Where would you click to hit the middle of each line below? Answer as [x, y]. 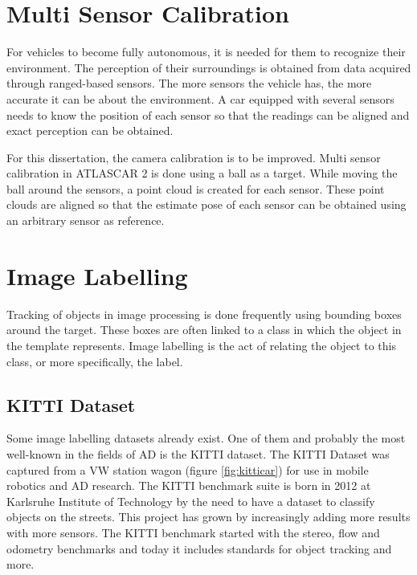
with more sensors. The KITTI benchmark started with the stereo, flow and [193, 532]
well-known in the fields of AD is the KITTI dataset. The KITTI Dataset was [198, 453]
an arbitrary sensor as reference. [86, 220]
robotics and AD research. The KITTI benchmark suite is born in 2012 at [189, 485]
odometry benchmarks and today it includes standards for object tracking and [199, 548]
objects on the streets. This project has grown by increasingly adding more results [208, 517]
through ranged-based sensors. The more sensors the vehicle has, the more [189, 83]
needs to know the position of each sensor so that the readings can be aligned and [208, 114]
